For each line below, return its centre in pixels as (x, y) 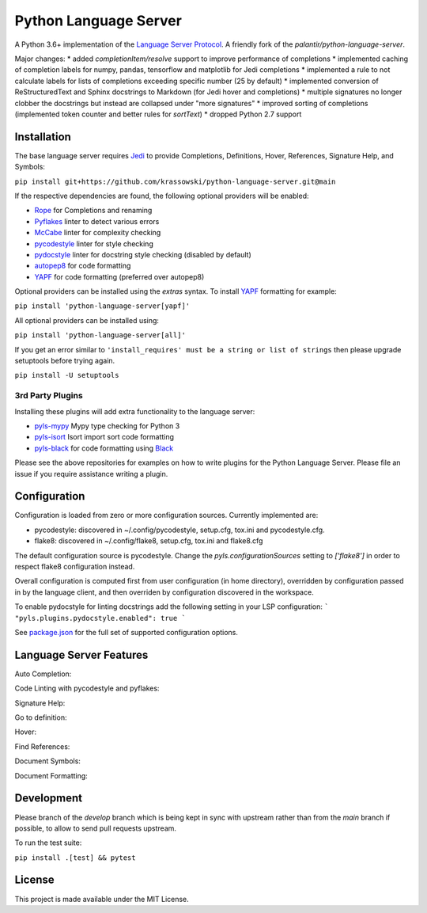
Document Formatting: (51, 775)
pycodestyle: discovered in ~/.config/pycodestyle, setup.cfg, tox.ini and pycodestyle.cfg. (179, 530)
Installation (43, 137)
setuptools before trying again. (65, 361)
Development (49, 799)
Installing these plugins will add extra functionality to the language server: (135, 411)
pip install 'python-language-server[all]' (100, 335)
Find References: (42, 746)
